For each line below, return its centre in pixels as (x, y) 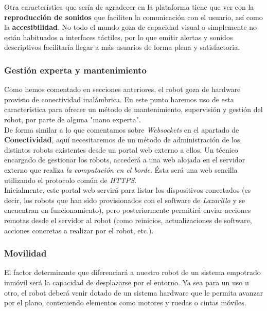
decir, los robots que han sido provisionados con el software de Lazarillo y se (125, 200)
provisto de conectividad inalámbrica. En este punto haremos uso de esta (119, 99)
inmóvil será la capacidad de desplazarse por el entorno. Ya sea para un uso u (127, 282)
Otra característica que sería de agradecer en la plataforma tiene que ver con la (129, 7)
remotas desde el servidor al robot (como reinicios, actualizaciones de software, (128, 220)
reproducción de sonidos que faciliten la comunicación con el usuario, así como (133, 17)
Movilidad (25, 253)
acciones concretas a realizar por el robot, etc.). (79, 230)
